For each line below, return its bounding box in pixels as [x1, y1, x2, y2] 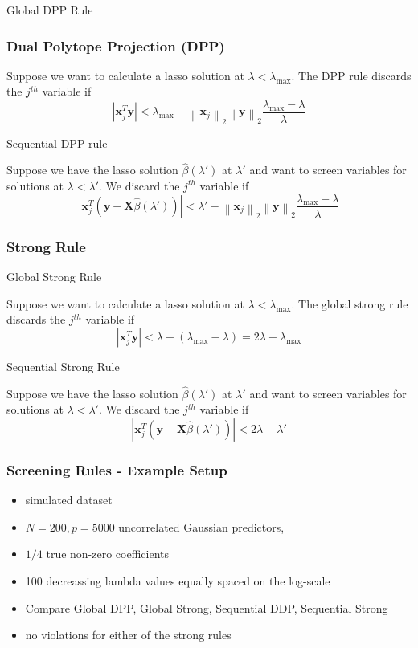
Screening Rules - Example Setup [6, 459, 227, 479]
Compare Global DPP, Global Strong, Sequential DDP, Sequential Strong [25, 599, 388, 616]
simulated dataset [25, 491, 113, 508]
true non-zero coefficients [46, 545, 170, 562]
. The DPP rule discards [291, 67, 412, 84]
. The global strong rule [291, 295, 408, 312]
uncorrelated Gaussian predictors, [118, 518, 285, 535]
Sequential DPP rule [6, 134, 108, 151]
